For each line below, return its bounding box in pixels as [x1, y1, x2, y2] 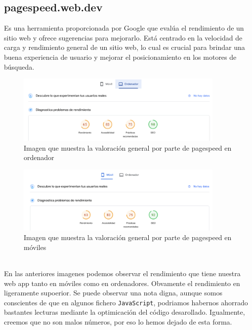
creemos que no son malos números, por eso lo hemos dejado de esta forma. [4, 317, 232, 327]
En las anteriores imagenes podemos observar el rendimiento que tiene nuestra [4, 268, 241, 278]
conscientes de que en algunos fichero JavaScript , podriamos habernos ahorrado [4, 297, 248, 307]
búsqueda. [4, 61, 35, 72]
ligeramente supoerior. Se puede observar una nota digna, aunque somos [4, 288, 222, 298]
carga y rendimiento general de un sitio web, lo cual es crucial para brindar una [4, 42, 245, 52]
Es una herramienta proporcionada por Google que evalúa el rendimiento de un [4, 23, 244, 33]
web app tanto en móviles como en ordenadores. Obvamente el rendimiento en [4, 278, 240, 288]
